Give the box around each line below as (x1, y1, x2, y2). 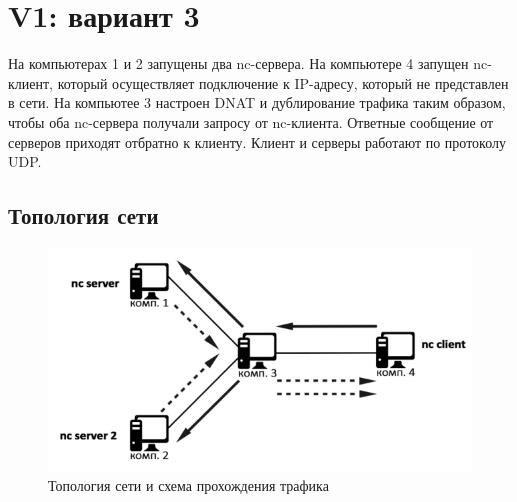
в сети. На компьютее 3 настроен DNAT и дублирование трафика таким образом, (8, 92, 506, 113)
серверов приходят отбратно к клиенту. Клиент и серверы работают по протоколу (8, 131, 506, 152)
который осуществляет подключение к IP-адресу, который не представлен (57, 72, 509, 93)
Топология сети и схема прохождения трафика (48, 474, 329, 495)
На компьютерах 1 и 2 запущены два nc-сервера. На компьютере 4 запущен (8, 53, 469, 74)
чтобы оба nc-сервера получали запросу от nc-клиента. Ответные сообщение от (8, 111, 494, 132)
